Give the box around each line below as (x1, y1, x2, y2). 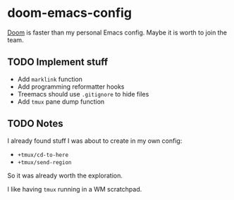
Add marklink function (17, 75, 83, 83)
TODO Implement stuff (7, 56, 109, 68)
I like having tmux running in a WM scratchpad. (7, 185, 142, 193)
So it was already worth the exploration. (7, 171, 123, 180)
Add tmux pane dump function (17, 97, 105, 106)
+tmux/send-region (17, 158, 72, 166)
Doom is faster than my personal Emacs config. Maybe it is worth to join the (7, 28, 228, 37)
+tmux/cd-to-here (17, 151, 69, 158)
